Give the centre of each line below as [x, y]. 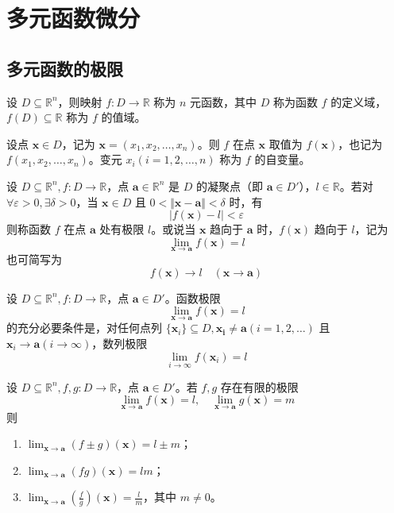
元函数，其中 [224, 101]
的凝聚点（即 [229, 185]
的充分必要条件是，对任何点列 [84, 328]
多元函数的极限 [65, 68]
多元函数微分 [73, 18]
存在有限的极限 [259, 386]
